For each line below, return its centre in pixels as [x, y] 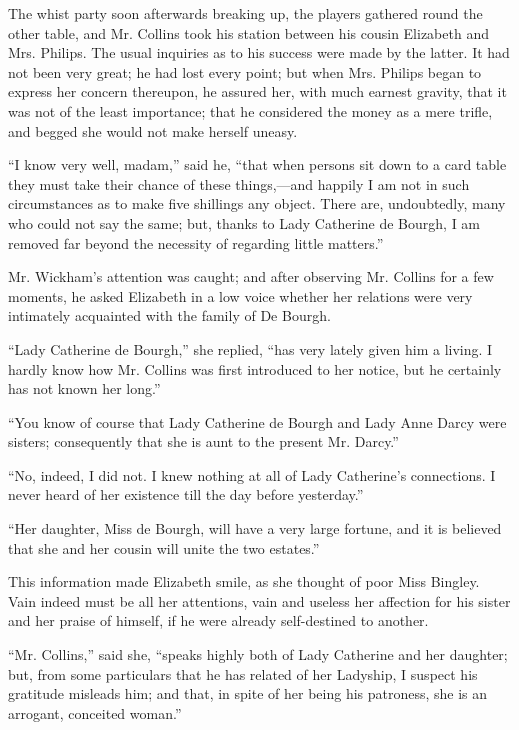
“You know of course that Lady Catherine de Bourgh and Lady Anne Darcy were [257, 421]
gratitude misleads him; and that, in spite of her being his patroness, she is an [248, 693]
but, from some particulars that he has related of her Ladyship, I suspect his [243, 673]
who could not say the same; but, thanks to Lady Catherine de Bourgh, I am [244, 222]
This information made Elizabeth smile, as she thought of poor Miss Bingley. [244, 581]
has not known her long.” [84, 388]
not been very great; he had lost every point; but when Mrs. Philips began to [245, 71]
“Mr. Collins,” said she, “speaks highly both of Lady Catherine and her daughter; [258, 654]
